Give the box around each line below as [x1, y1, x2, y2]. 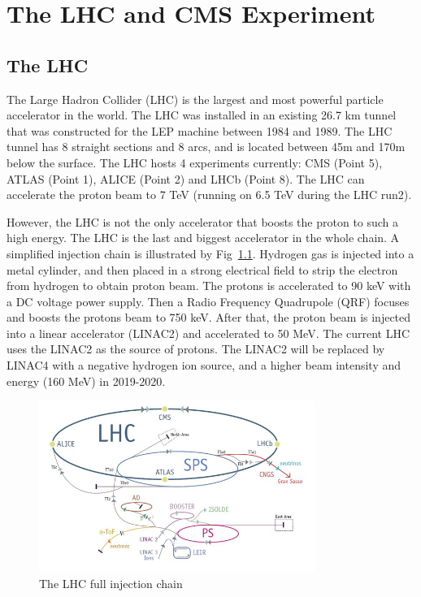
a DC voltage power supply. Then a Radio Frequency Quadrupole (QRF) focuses [7, 292, 410, 309]
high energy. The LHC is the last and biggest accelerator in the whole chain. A [7, 229, 400, 246]
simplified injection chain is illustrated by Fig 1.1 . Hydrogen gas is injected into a [7, 244, 414, 262]
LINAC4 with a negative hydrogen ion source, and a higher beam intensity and [7, 357, 401, 374]
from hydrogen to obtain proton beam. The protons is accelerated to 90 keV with [7, 277, 411, 294]
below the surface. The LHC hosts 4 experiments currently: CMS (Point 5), [7, 154, 383, 171]
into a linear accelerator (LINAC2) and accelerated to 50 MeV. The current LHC [7, 324, 410, 341]
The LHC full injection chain [39, 574, 183, 591]
